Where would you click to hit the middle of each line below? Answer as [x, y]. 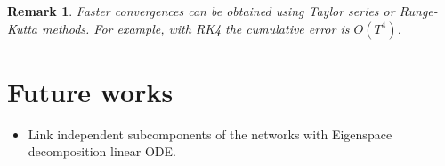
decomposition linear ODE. [102, 151]
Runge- [418, 11]
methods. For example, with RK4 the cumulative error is [196, 28]
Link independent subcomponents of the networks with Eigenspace [210, 134]
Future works [90, 91]
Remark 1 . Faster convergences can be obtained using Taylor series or [201, 11]
